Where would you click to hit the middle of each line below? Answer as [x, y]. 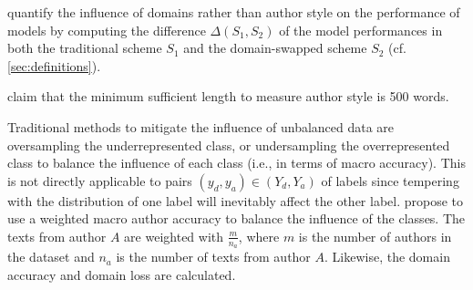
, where [259, 236]
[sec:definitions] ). [54, 65]
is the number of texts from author [213, 257]
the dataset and [51, 257]
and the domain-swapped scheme [275, 48]
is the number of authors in [375, 236]
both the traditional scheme [85, 48]
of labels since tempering [390, 180]
